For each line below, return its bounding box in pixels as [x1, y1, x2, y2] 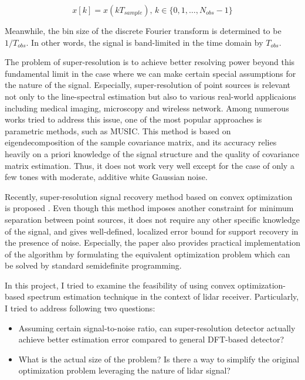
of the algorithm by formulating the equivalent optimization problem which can [5, 247, 290, 260]
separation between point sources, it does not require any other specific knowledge [5, 213, 300, 225]
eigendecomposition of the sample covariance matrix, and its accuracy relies [5, 136, 277, 148]
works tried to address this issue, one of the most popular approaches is [5, 113, 262, 125]
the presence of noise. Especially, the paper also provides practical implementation [5, 236, 300, 249]
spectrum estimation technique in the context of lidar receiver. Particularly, [27, 290, 299, 303]
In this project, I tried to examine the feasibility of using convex [5, 279, 235, 291]
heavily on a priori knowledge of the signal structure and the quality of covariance [5, 147, 300, 160]
